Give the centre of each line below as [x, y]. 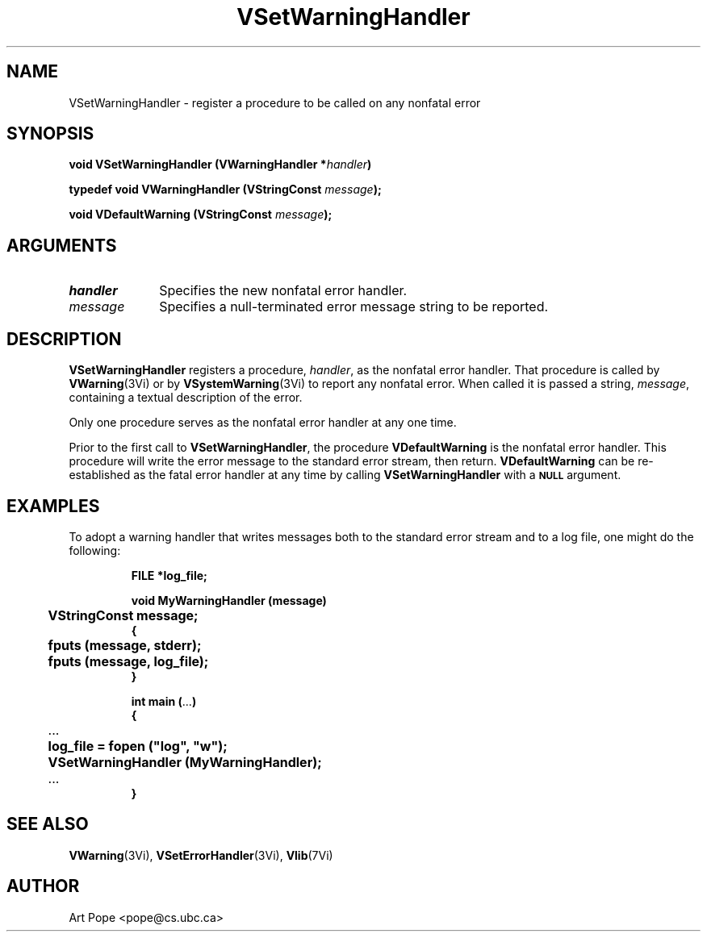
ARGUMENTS [62, 245]
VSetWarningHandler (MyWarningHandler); [185, 762]
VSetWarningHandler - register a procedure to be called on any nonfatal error [275, 102]
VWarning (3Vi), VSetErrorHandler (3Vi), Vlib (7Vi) [201, 855]
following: [95, 550]
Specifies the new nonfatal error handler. [283, 291]
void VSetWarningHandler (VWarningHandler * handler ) [220, 165]
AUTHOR [43, 886]
